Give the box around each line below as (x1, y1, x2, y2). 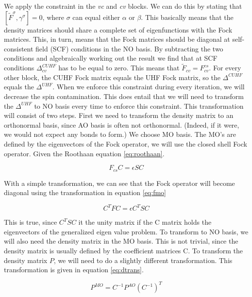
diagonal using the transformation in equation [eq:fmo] (4, 187, 166, 198)
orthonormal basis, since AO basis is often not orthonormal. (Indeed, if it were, (4, 119, 239, 130)
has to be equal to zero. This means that (58, 63, 180, 73)
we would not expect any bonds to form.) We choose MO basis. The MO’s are (4, 129, 236, 139)
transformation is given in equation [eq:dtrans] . (4, 264, 144, 275)
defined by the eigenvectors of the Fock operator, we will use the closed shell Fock (4, 138, 247, 148)
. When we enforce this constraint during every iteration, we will (52, 82, 245, 92)
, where (42, 12, 64, 22)
